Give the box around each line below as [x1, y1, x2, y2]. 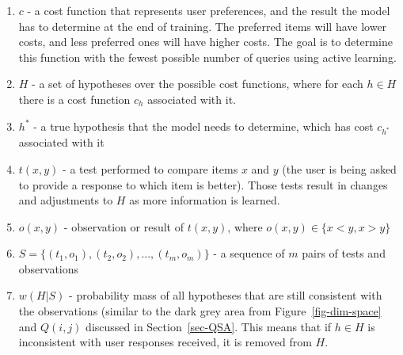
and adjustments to [18, 192, 113, 208]
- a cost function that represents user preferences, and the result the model [27, 2, 390, 18]
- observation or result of [63, 218, 184, 235]
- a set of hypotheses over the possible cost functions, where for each [32, 75, 363, 92]
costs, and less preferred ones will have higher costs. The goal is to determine [18, 33, 393, 50]
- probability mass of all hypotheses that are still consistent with [69, 287, 382, 303]
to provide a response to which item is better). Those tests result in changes [18, 176, 388, 193]
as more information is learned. [129, 192, 280, 208]
